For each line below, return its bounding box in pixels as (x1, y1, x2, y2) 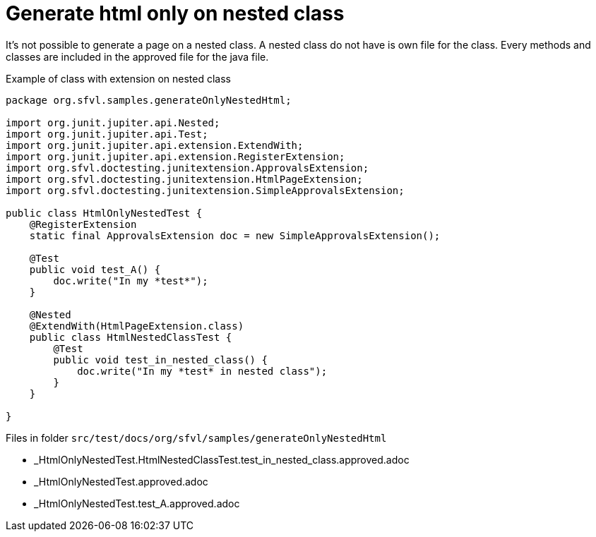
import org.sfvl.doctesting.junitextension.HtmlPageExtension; (6, 173, 363, 185)
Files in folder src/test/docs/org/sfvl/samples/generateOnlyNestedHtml (6, 431, 387, 444)
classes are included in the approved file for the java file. (6, 50, 269, 63)
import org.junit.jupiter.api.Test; (6, 128, 208, 140)
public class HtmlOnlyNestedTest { (6, 207, 203, 219)
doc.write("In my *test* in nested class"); (77, 365, 328, 377)
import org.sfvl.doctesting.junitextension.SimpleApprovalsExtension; (6, 184, 405, 196)
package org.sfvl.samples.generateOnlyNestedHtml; (6, 94, 292, 106)
